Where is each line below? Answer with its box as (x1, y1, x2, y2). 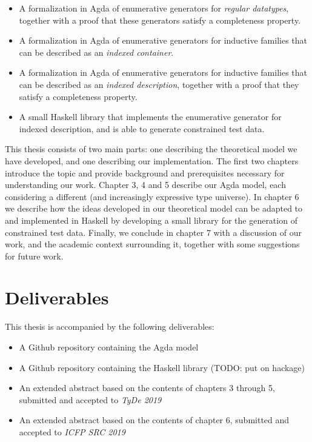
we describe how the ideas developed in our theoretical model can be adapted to (5, 202, 303, 215)
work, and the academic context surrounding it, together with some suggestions (5, 238, 300, 250)
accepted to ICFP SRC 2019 (19, 425, 125, 438)
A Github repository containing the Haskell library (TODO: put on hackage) (19, 361, 305, 373)
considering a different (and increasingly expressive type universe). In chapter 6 (5, 190, 299, 203)
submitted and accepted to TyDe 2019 (19, 393, 162, 406)
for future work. (5, 249, 64, 262)
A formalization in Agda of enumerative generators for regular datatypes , (19, 2, 289, 14)
